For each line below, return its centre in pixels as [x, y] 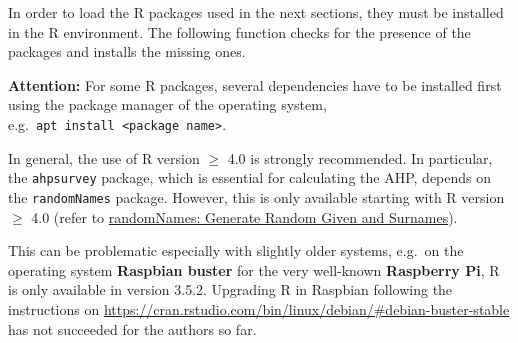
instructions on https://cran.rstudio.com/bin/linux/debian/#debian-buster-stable [259, 308]
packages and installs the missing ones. [127, 51]
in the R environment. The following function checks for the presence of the [239, 31]
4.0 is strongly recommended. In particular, [360, 157]
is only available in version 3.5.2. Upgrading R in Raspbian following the [230, 289]
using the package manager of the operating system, [167, 104]
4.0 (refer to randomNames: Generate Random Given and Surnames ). [244, 216]
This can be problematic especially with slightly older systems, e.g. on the [236, 250]
